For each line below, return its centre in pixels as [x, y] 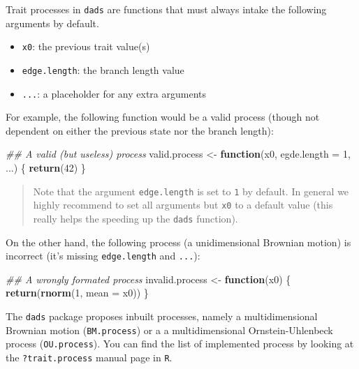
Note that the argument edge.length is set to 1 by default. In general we [191, 191]
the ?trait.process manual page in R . [89, 357]
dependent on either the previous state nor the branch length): [140, 130]
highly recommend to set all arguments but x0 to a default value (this [183, 205]
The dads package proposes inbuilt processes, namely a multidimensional [162, 316]
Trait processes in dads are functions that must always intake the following [166, 9]
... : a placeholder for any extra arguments [114, 93]
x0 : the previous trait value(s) [86, 46]
